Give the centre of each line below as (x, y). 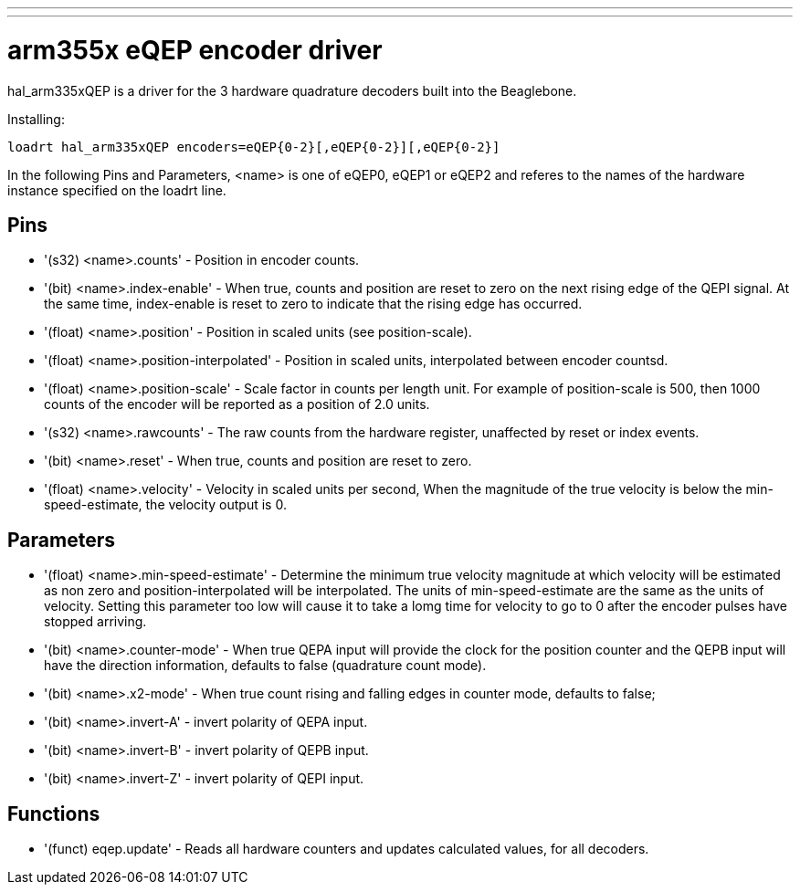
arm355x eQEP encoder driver (195, 50)
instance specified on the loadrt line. (117, 190)
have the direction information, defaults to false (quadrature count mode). (265, 666)
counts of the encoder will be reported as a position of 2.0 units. (237, 404)
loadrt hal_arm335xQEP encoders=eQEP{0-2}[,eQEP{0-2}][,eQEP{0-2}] (254, 147)
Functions (54, 813)
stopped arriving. (95, 622)
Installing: (36, 119)
